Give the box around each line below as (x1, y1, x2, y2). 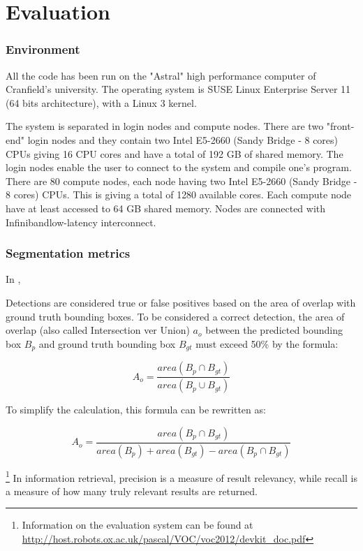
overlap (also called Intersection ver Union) (6, 323, 190, 337)
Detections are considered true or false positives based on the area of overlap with (6, 295, 356, 309)
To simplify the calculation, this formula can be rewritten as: (6, 402, 266, 417)
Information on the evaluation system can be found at (22, 517, 253, 532)
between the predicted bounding (205, 323, 343, 337)
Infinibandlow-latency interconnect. (6, 214, 156, 229)
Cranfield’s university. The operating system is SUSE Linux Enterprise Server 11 (6, 82, 351, 96)
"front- (326, 119, 355, 133)
